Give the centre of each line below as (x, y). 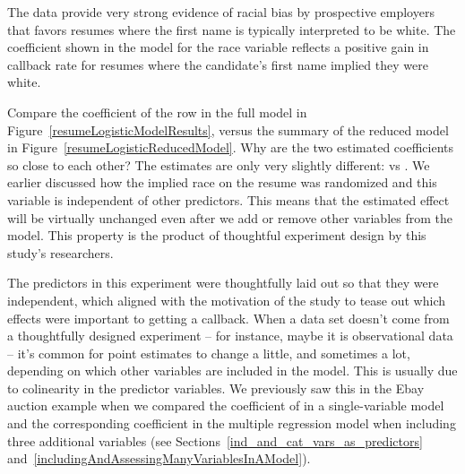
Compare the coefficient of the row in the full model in (157, 112)
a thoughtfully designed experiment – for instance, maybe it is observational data (230, 336)
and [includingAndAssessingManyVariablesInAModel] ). (159, 458)
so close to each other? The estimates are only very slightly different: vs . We (219, 164)
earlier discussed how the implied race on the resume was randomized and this (222, 182)
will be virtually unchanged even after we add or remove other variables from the (230, 217)
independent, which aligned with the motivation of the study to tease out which (227, 300)
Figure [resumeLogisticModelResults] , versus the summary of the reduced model (228, 129)
